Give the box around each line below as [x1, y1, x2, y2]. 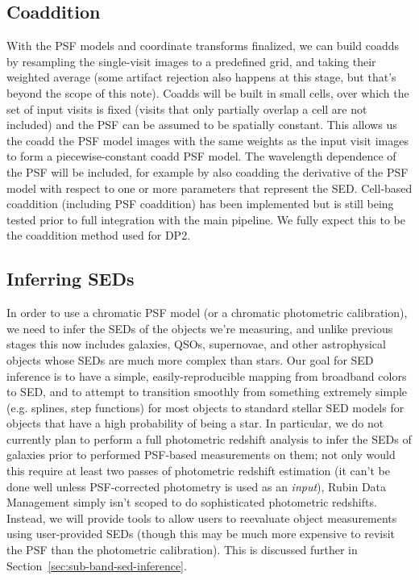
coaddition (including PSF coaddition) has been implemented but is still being [6, 195, 394, 212]
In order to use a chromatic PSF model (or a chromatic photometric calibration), [6, 304, 408, 321]
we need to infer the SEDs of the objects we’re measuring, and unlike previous [6, 319, 393, 336]
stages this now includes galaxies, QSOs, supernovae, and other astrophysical [6, 336, 386, 353]
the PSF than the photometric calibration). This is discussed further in [6, 541, 358, 558]
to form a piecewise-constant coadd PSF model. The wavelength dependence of [6, 148, 396, 165]
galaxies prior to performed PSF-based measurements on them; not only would [6, 446, 396, 463]
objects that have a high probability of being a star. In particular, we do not [6, 415, 384, 432]
